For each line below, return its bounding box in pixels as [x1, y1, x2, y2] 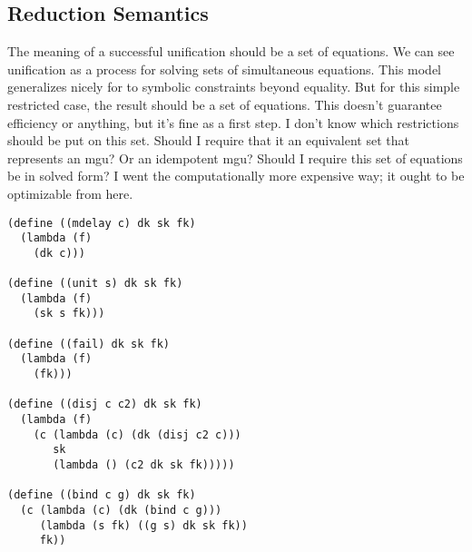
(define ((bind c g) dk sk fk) [7, 488, 196, 502]
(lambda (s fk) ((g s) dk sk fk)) [39, 518, 248, 532]
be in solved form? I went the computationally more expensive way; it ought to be [7, 166, 465, 185]
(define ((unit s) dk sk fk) [7, 277, 183, 291]
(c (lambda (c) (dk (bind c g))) [20, 504, 222, 517]
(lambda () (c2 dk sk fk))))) [53, 458, 235, 472]
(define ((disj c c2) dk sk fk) [7, 398, 202, 411]
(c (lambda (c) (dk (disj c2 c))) [33, 428, 241, 441]
